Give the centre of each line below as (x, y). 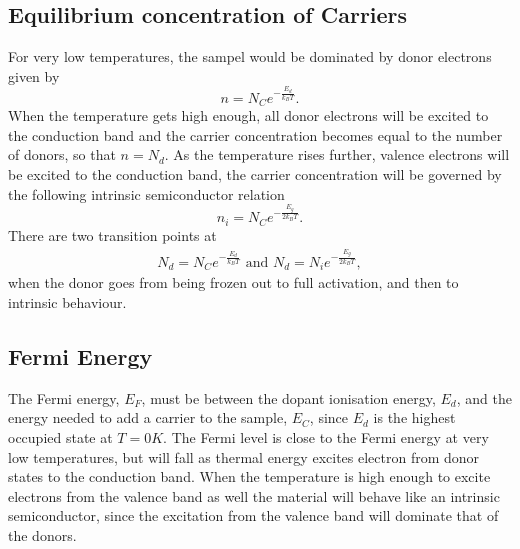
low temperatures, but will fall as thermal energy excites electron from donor (244, 456)
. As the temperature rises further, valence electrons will (337, 154)
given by (34, 75)
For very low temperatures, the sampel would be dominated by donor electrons (250, 56)
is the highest (414, 417)
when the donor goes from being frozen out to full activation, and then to (233, 282)
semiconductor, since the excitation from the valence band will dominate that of (253, 515)
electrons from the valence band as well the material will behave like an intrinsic (254, 495)
